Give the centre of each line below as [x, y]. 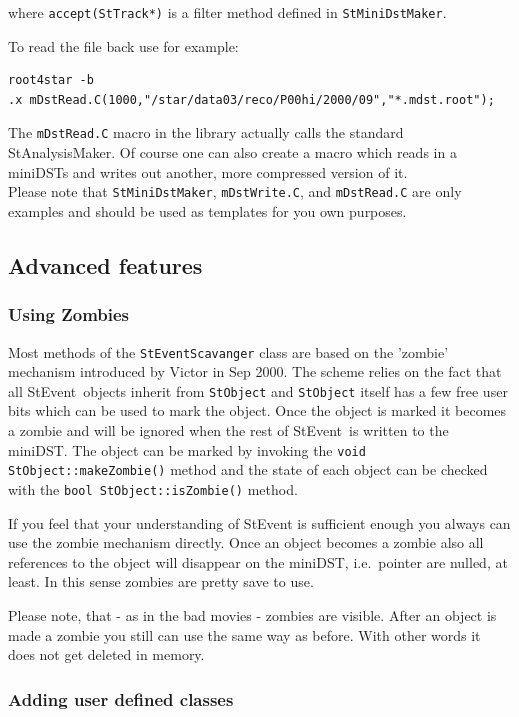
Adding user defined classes [121, 698]
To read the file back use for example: [123, 45]
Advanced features [105, 264]
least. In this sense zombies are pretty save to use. [161, 581]
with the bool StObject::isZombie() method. [153, 488]
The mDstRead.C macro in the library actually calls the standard [206, 132]
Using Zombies [69, 314]
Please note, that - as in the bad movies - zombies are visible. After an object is [252, 614]
